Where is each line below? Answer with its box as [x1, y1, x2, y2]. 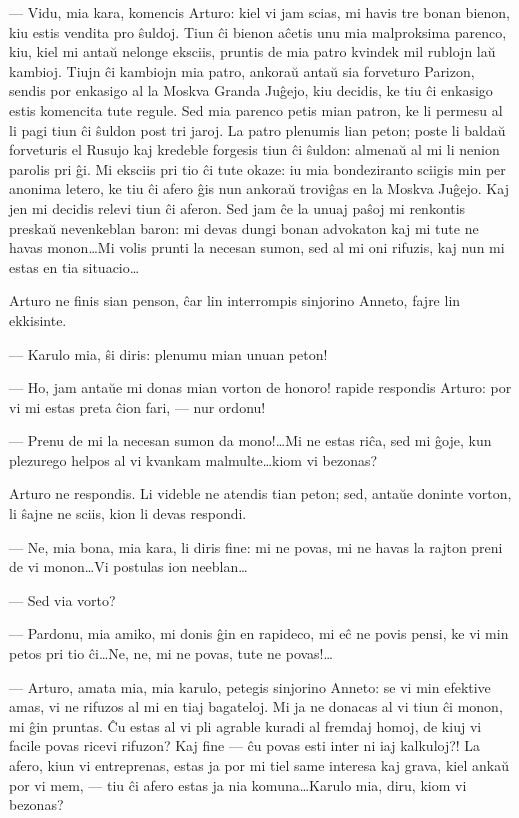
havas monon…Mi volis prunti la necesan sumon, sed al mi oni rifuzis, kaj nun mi [9, 237, 505, 258]
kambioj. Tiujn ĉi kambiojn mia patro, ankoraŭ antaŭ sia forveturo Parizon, [9, 60, 475, 81]
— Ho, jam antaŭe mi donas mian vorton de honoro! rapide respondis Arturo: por [9, 377, 512, 398]
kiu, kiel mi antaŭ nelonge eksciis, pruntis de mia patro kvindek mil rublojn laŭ [9, 41, 496, 62]
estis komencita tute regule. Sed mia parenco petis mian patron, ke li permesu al [9, 99, 503, 120]
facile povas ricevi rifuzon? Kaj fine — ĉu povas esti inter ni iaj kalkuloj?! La [9, 735, 481, 756]
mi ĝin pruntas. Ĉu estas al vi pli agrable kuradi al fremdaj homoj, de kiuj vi [9, 715, 482, 736]
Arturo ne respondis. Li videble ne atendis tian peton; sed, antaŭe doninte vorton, [9, 483, 512, 504]
